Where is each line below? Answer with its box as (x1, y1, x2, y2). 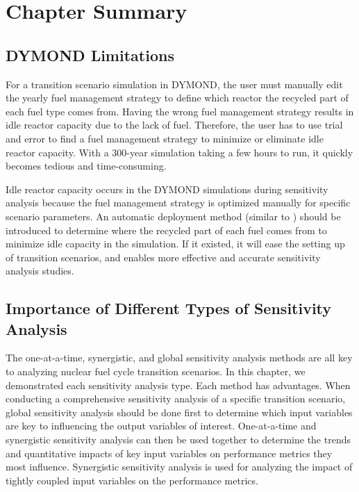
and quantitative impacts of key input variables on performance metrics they (6, 445, 333, 460)
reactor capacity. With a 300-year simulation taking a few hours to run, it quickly (6, 145, 353, 159)
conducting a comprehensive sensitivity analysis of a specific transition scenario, (6, 391, 346, 406)
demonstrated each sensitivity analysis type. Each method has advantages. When (6, 377, 351, 392)
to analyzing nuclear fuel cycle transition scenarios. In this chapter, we (6, 364, 306, 379)
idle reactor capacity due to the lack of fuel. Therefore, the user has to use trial (6, 117, 343, 132)
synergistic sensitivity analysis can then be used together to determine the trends (6, 432, 351, 447)
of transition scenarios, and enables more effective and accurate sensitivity (6, 249, 321, 264)
